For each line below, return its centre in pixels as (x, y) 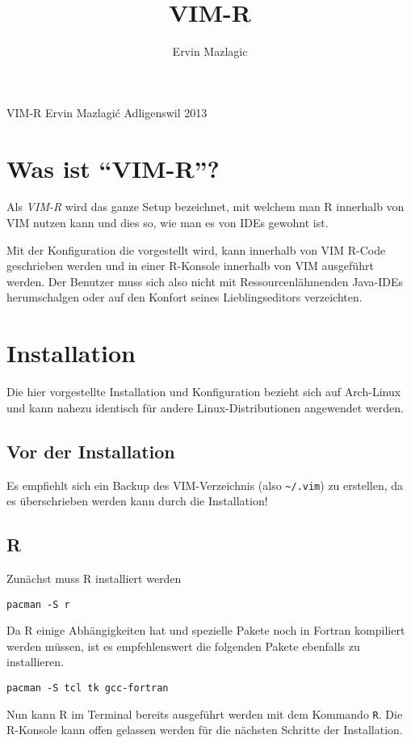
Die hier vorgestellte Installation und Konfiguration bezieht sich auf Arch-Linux (204, 392)
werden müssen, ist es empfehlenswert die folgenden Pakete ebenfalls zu (183, 646)
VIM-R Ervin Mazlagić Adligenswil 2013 (107, 112)
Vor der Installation (91, 451)
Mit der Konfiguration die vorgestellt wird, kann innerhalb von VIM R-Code (196, 249)
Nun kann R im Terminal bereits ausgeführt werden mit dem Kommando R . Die (205, 713)
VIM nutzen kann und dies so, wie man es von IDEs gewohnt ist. (168, 223)
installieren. (35, 662)
